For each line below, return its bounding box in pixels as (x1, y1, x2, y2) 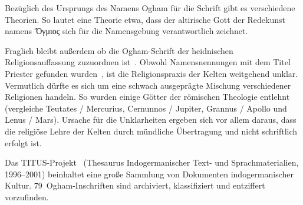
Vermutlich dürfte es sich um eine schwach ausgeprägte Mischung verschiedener (5, 79, 291, 91)
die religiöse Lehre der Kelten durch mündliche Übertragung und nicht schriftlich (5, 125, 298, 137)
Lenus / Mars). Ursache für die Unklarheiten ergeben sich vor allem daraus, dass (5, 113, 297, 126)
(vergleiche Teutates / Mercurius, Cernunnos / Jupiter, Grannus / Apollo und (5, 102, 287, 114)
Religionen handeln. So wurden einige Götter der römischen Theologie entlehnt (5, 90, 290, 103)
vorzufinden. (5, 190, 49, 203)
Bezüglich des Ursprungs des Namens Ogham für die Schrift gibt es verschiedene (5, 2, 295, 14)
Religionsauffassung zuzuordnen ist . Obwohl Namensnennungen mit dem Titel (5, 56, 291, 68)
